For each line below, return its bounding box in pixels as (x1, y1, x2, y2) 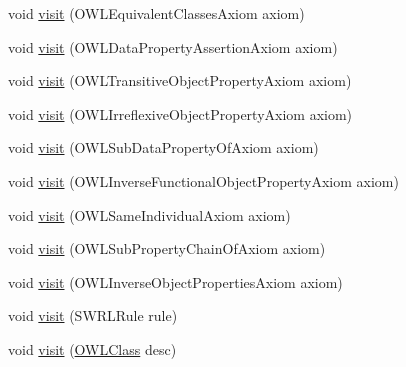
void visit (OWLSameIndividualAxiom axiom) (8, 204, 291, 225)
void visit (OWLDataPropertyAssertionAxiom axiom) (8, 36, 338, 57)
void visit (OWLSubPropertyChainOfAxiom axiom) (8, 238, 326, 259)
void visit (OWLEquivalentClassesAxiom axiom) (8, 3, 305, 23)
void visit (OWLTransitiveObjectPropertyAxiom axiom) (8, 70, 352, 91)
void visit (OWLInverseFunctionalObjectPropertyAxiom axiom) (8, 170, 399, 191)
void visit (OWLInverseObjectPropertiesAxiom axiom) (8, 271, 343, 292)
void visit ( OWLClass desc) (8, 338, 177, 359)
